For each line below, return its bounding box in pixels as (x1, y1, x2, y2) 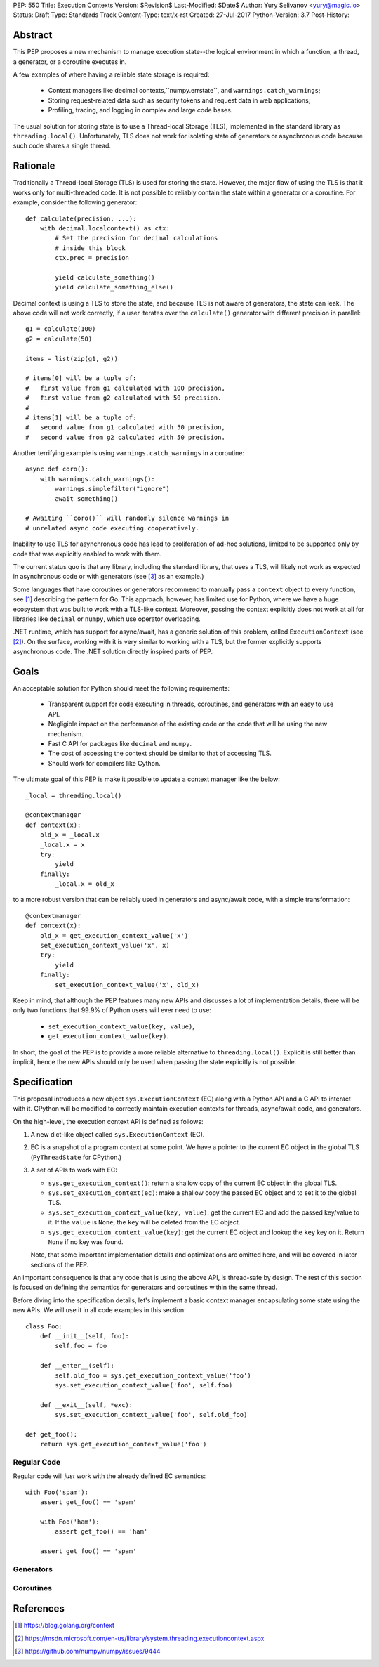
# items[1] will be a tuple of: (25, 413, 137, 421)
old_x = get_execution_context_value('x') (39, 931, 189, 939)
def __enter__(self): (39, 1361, 115, 1370)
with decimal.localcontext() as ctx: (39, 224, 170, 232)
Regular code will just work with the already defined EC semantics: (13, 1472, 206, 1480)
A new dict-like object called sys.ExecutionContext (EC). (30, 1130, 205, 1138)
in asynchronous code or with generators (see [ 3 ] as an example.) (13, 573, 204, 581)
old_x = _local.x (39, 831, 100, 839)
